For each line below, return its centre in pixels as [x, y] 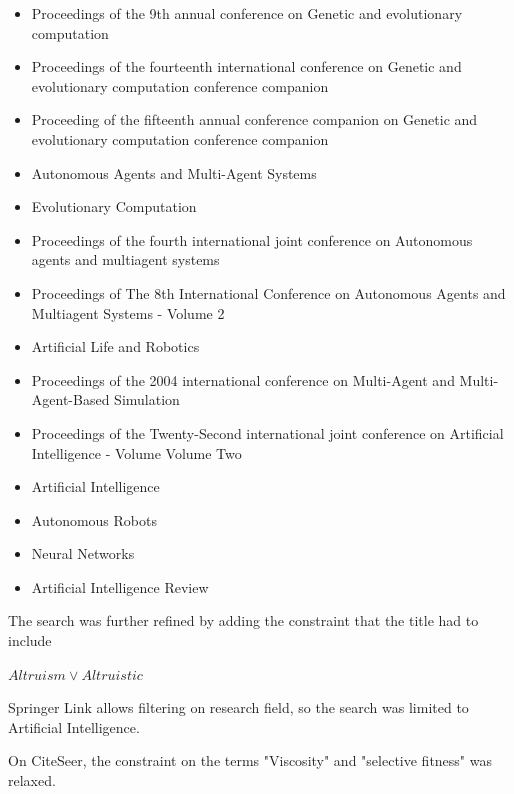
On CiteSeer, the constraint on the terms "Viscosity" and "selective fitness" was [250, 760]
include [30, 640]
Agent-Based [70, 399]
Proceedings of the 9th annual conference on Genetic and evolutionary [247, 13]
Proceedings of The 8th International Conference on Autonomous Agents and [268, 292]
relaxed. [32, 780]
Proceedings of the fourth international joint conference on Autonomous [252, 239]
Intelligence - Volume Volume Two [136, 452]
